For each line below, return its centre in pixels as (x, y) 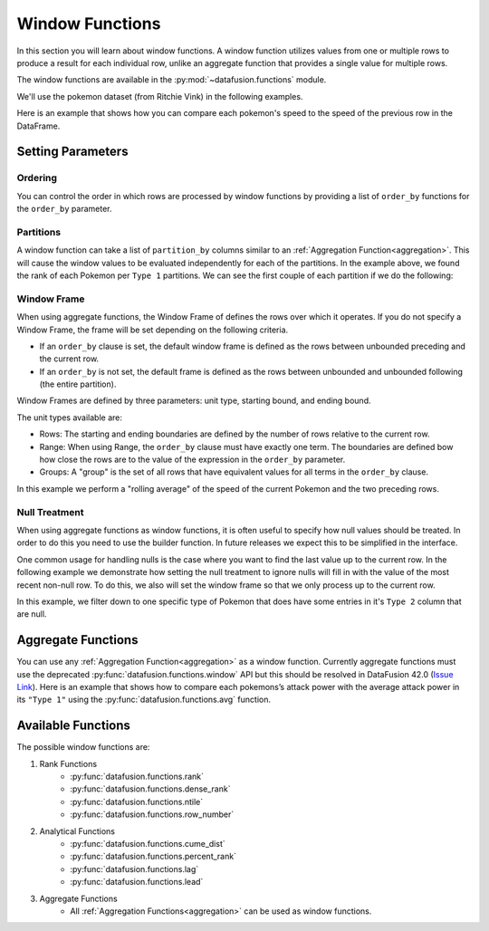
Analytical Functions (77, 831)
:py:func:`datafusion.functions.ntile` (137, 801)
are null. (32, 614)
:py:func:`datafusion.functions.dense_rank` (150, 789)
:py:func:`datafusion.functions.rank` (137, 777)
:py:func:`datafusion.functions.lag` (134, 869)
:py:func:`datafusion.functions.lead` (137, 882)
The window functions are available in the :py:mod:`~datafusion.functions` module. (172, 80)
